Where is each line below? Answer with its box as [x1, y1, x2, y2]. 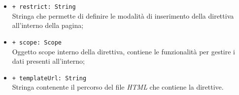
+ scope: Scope [12, 39, 62, 46]
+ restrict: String [12, 3, 76, 10]
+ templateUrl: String [12, 74, 87, 82]
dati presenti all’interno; [12, 56, 85, 66]
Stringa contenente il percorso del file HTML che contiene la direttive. [12, 82, 224, 92]
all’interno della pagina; [12, 20, 84, 30]
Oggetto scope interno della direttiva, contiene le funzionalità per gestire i [12, 46, 235, 56]
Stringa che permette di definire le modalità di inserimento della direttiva [12, 10, 234, 21]
